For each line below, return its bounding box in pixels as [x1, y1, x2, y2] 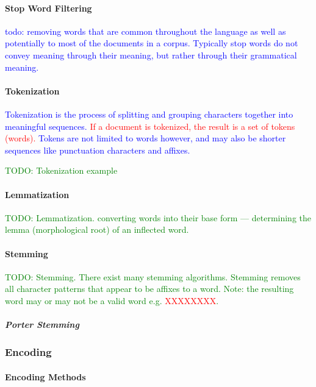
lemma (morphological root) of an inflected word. [5, 223, 189, 236]
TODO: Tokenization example [5, 164, 118, 177]
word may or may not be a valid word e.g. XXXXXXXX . [5, 294, 219, 307]
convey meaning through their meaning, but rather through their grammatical [5, 48, 297, 61]
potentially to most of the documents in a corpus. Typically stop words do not [5, 37, 298, 49]
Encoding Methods [5, 370, 86, 383]
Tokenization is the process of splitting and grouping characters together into [5, 107, 293, 120]
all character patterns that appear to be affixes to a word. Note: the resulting [5, 282, 294, 295]
